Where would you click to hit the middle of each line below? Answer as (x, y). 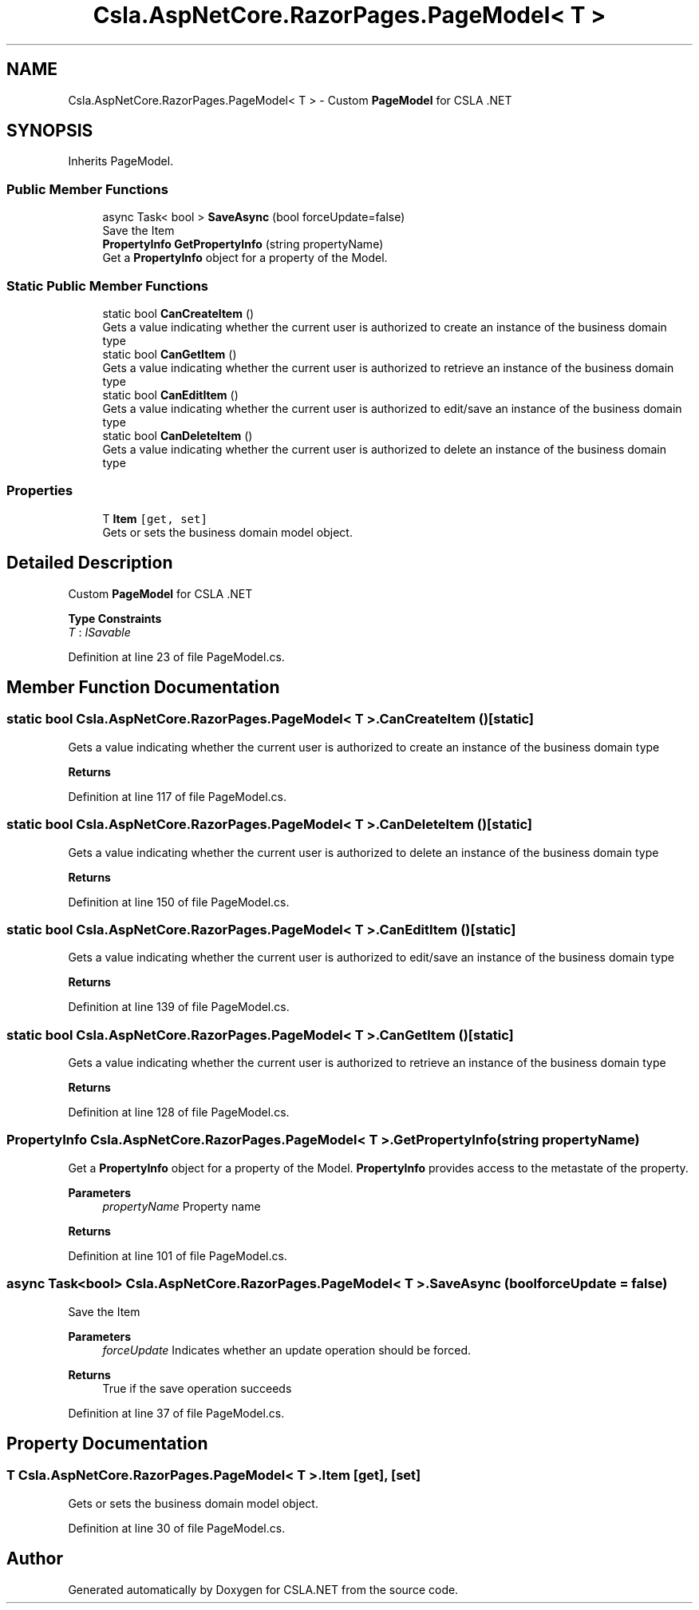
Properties (40, 491)
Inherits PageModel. (121, 161)
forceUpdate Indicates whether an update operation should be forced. (287, 1350)
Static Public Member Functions (108, 286)
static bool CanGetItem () (170, 354)
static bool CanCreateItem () (178, 313)
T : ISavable (99, 632)
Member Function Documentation (143, 687)
